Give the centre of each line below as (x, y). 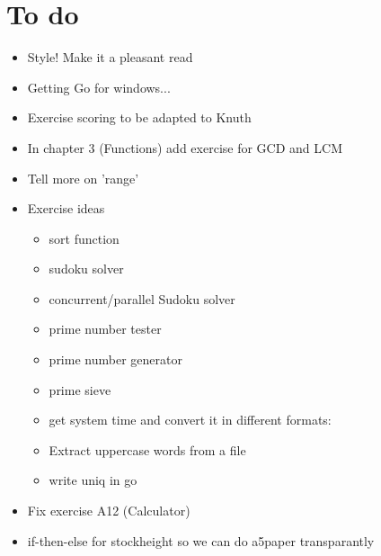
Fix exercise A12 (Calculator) (109, 511)
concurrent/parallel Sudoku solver (142, 298)
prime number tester (105, 329)
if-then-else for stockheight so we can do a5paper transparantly (201, 540)
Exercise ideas (66, 208)
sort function (84, 238)
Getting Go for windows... (99, 87)
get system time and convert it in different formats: (190, 420)
